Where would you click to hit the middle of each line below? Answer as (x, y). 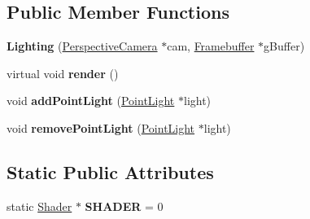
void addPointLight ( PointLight (91, 101)
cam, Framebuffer (211, 46)
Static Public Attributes (110, 171)
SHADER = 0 (124, 206)
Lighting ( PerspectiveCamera (82, 46)
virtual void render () (63, 73)
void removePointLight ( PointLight (101, 127)
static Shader (39, 206)
